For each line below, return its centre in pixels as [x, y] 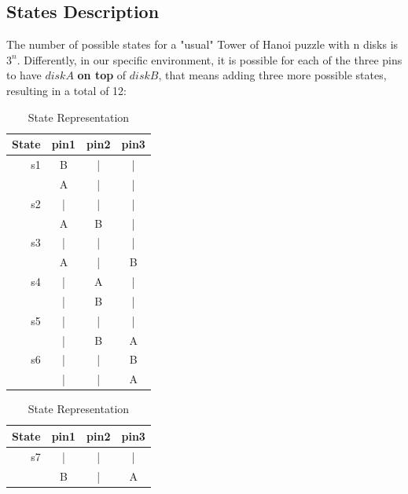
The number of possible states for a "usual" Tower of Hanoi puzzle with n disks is [202, 44]
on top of [102, 75]
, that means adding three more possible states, [272, 75]
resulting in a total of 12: [66, 90]
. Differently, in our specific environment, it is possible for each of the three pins [210, 59]
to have [24, 75]
